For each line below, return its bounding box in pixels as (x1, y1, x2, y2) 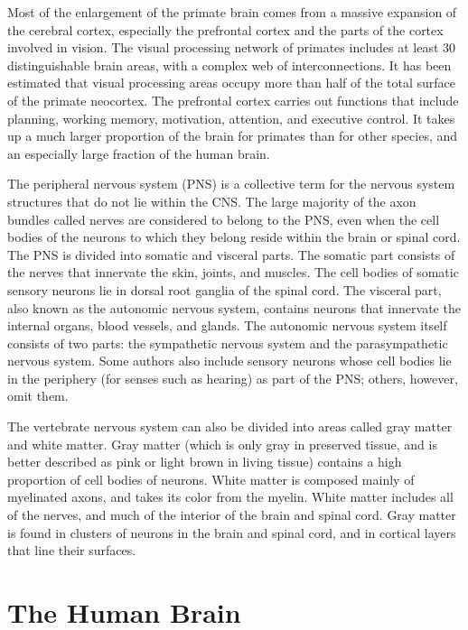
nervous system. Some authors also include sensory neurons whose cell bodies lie (7, 351, 452, 370)
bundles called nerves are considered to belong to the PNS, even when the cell (7, 209, 440, 228)
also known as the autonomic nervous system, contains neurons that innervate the (7, 298, 461, 317)
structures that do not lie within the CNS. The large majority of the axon (7, 191, 417, 210)
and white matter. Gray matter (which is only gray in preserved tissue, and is (7, 434, 437, 453)
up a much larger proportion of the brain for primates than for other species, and (7, 126, 458, 145)
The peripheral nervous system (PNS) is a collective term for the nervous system (7, 174, 455, 193)
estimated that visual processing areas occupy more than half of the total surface (7, 73, 456, 92)
